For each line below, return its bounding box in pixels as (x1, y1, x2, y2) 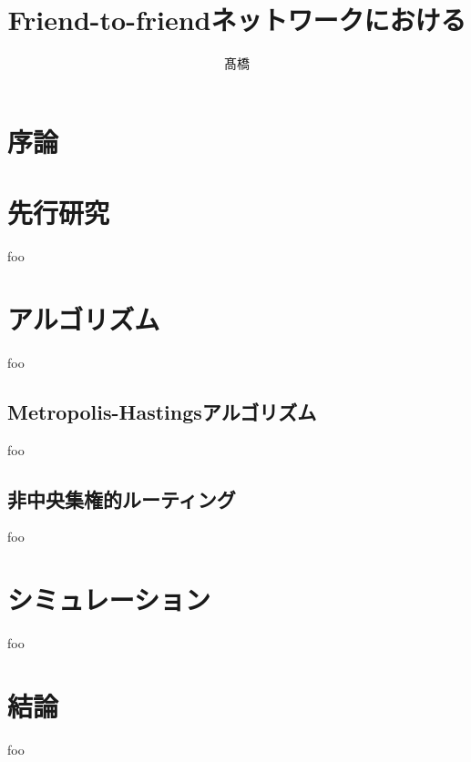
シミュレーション (7, 581, 210, 618)
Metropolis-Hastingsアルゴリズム (7, 397, 317, 425)
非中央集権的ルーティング (7, 484, 236, 513)
